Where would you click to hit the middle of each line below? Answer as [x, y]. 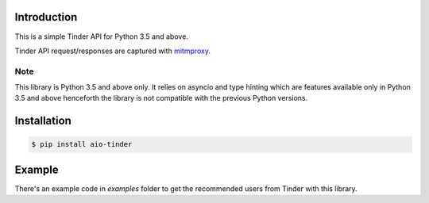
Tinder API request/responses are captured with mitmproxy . [112, 51]
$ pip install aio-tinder [82, 144]
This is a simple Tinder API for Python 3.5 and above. [101, 36]
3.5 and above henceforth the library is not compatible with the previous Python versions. [161, 98]
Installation [43, 121]
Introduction [46, 17]
